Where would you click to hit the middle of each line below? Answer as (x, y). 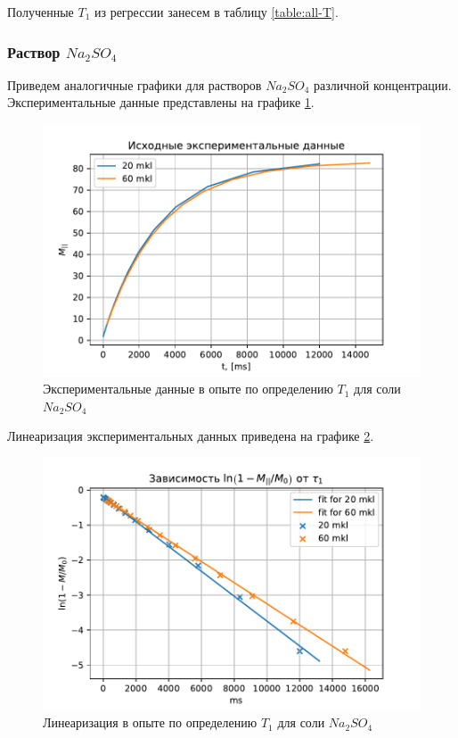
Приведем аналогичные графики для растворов (135, 84)
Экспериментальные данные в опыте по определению (188, 389)
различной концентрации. (383, 84)
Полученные (41, 12)
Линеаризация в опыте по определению (150, 722)
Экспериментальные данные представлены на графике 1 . (161, 102)
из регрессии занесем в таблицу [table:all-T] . (216, 12)
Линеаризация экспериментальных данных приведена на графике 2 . (191, 436)
